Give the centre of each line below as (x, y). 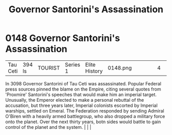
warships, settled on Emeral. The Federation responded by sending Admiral (85, 110)
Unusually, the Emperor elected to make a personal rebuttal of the (75, 100)
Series (72, 64)
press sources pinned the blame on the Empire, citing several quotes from (83, 89)
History (94, 71)
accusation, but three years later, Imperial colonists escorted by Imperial (81, 105)
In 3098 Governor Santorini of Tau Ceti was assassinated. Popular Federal (83, 83)
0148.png (120, 67)
